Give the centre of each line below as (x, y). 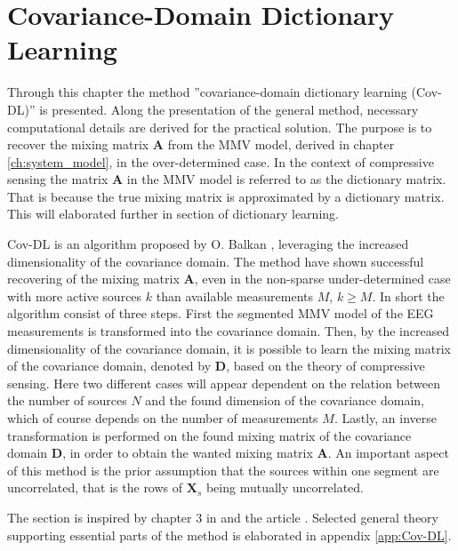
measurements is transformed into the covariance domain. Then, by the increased (229, 331)
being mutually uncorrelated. (285, 487)
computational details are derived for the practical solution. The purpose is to (220, 127)
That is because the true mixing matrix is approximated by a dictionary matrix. (226, 196)
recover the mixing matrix (78, 144)
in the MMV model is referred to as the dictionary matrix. (286, 179)
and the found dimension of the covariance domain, (285, 400)
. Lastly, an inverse (385, 418)
